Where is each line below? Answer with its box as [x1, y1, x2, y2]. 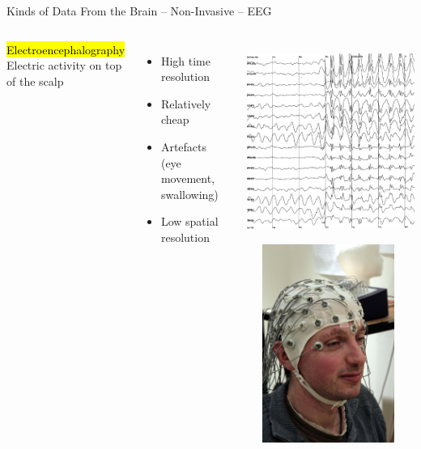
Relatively [160, 95, 211, 112]
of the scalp [6, 72, 64, 89]
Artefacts [160, 138, 207, 155]
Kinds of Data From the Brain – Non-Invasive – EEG [6, 2, 272, 19]
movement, [160, 170, 215, 187]
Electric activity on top [6, 57, 122, 74]
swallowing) [160, 185, 219, 202]
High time [160, 52, 210, 69]
